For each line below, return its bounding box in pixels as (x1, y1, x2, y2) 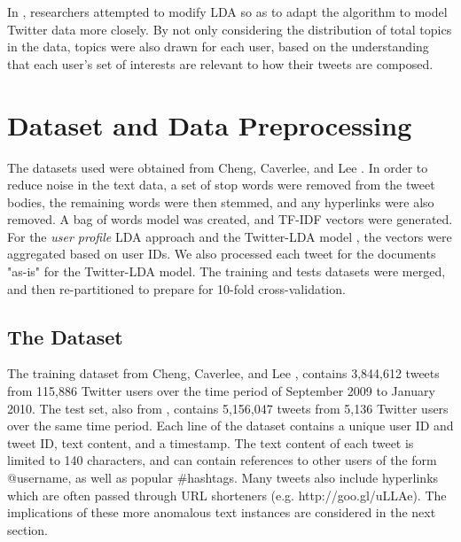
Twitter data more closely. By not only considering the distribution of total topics (7, 19, 452, 38)
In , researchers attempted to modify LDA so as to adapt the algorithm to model (7, 3, 448, 20)
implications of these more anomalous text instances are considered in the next (7, 503, 436, 522)
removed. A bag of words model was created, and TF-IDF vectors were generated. (7, 210, 453, 228)
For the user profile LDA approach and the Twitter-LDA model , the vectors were (7, 227, 452, 245)
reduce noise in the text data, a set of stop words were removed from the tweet (7, 175, 435, 194)
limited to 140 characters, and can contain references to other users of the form (7, 451, 437, 469)
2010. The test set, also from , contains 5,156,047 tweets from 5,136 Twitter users (7, 399, 449, 417)
